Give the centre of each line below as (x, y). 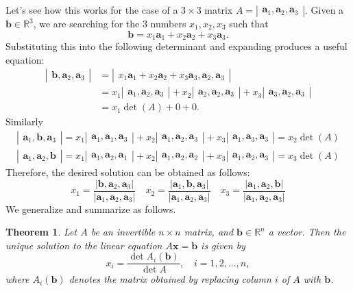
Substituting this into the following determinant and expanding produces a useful (176, 46)
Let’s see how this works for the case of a (92, 10)
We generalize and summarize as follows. (91, 208)
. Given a (325, 10)
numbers (168, 23)
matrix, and (209, 232)
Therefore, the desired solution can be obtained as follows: (128, 172)
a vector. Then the (307, 232)
